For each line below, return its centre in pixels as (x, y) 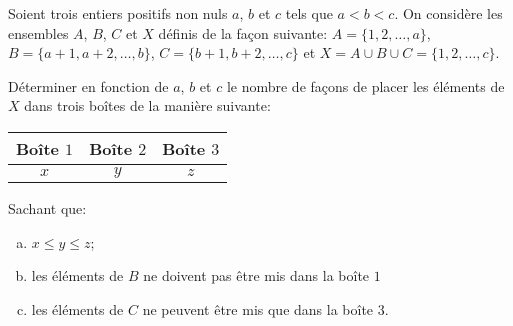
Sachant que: (47, 207)
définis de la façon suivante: (243, 32)
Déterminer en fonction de (88, 85)
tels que (309, 13)
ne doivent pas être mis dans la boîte (256, 275)
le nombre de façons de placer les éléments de (365, 85)
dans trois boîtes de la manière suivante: (147, 105)
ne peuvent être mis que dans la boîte (258, 308)
